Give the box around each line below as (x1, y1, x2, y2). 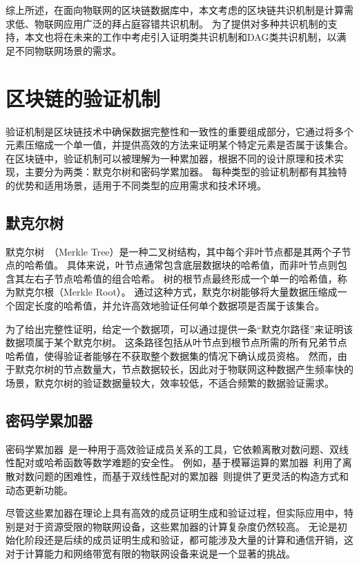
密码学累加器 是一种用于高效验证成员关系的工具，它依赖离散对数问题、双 (6, 441, 339, 456)
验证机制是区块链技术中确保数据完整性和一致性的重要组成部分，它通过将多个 (6, 124, 353, 138)
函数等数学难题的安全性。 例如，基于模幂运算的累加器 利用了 (63, 455, 342, 470)
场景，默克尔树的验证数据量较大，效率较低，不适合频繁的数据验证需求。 (6, 376, 334, 390)
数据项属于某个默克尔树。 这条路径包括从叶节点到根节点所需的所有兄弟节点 (6, 335, 347, 349)
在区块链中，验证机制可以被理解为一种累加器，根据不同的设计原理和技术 (6, 151, 334, 165)
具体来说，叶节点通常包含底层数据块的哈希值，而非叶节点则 (66, 258, 338, 272)
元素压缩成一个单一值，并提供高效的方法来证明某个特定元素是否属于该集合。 (6, 137, 353, 152)
